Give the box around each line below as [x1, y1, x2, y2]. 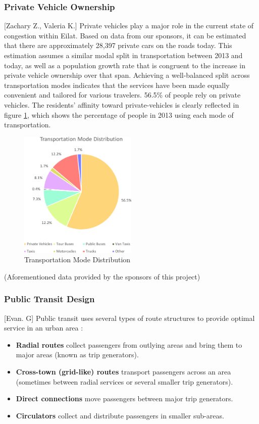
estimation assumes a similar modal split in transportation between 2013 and [4, 50, 243, 60]
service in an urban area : [4, 322, 83, 333]
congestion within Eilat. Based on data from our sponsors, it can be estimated [4, 30, 246, 40]
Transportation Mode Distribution [24, 254, 131, 265]
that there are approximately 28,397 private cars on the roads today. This [4, 40, 232, 51]
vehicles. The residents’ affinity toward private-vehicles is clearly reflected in [4, 99, 239, 110]
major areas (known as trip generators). [16, 349, 139, 360]
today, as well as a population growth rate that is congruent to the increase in [4, 60, 246, 70]
